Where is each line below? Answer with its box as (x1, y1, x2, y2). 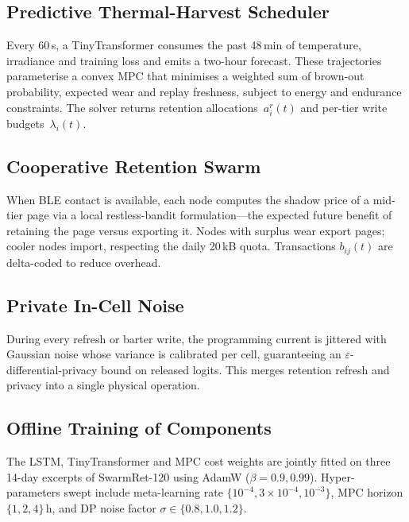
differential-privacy (6, 361, 98, 377)
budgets (6, 114, 44, 131)
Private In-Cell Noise (6, 292, 184, 317)
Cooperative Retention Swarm (6, 153, 261, 178)
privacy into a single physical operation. (6, 377, 200, 393)
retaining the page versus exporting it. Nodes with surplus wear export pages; (6, 222, 385, 238)
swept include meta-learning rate (64, 484, 223, 501)
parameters (6, 484, 60, 501)
